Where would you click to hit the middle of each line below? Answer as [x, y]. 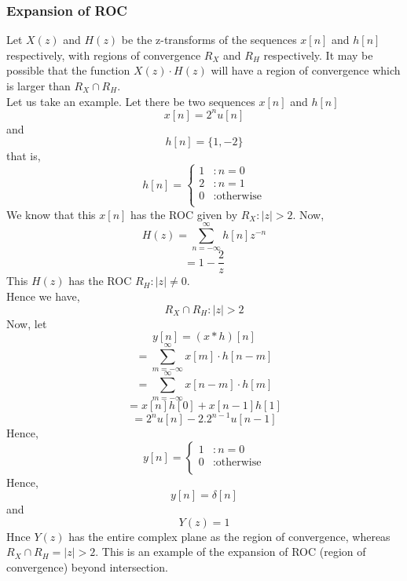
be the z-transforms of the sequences [209, 40]
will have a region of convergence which [306, 70]
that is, [24, 156]
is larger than [38, 86]
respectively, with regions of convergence [104, 55]
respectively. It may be [318, 55]
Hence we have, [43, 296]
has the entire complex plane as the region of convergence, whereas [229, 536]
